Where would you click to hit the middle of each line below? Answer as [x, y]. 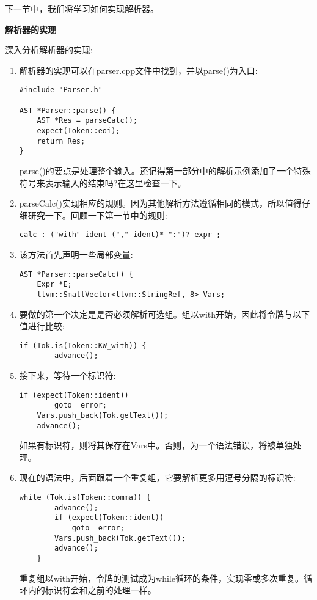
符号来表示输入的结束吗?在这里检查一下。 [103, 182]
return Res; [61, 141]
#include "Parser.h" [61, 90]
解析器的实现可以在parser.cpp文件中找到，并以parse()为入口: [138, 70]
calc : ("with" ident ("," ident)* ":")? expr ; [120, 235]
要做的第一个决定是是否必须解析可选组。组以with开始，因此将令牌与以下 [165, 314]
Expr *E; [54, 284]
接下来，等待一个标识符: [67, 375]
